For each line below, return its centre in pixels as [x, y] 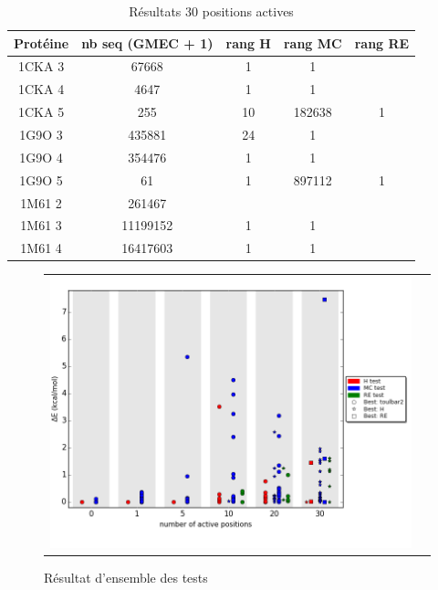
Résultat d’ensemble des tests [126, 578]
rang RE [382, 42]
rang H [248, 42]
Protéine [42, 42]
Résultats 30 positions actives [211, 11]
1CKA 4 [41, 89]
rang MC [313, 42]
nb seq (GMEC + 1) [147, 42]
